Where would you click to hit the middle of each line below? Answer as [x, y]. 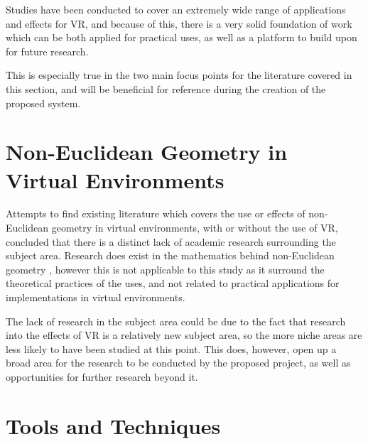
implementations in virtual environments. [96, 297]
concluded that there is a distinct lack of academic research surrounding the [171, 241]
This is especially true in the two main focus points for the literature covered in [179, 75]
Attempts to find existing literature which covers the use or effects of [156, 213]
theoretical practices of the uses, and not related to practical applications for [173, 283]
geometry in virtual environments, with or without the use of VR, [195, 228]
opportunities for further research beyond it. [102, 377]
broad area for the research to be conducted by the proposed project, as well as [178, 363]
